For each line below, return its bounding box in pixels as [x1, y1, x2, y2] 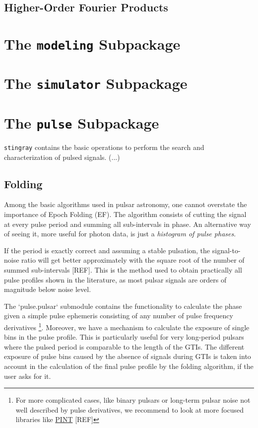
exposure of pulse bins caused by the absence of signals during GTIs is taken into [4, 351, 251, 361]
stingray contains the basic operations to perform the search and [4, 142, 204, 152]
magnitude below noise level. [4, 284, 91, 294]
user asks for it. [4, 370, 51, 381]
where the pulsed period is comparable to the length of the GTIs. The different [4, 341, 245, 352]
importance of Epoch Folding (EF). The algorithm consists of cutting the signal [4, 209, 247, 219]
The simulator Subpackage [4, 73, 188, 93]
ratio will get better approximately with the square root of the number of [21, 255, 245, 265]
